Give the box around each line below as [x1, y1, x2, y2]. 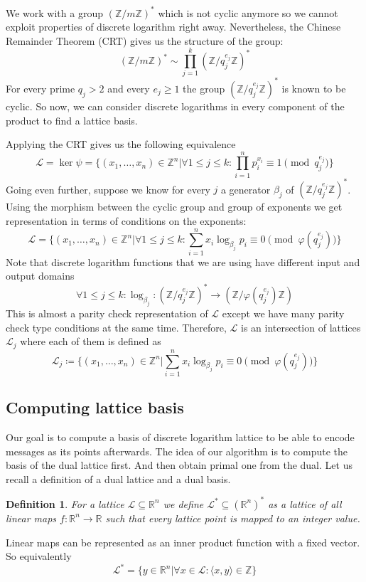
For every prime [6, 80, 75, 95]
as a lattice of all [268, 496, 342, 511]
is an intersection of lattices [241, 319, 361, 334]
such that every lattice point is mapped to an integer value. [105, 510, 360, 525]
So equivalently [6, 549, 72, 564]
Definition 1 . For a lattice [6, 496, 124, 511]
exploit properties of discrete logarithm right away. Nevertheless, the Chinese [6, 19, 341, 34]
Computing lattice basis [6, 396, 184, 418]
